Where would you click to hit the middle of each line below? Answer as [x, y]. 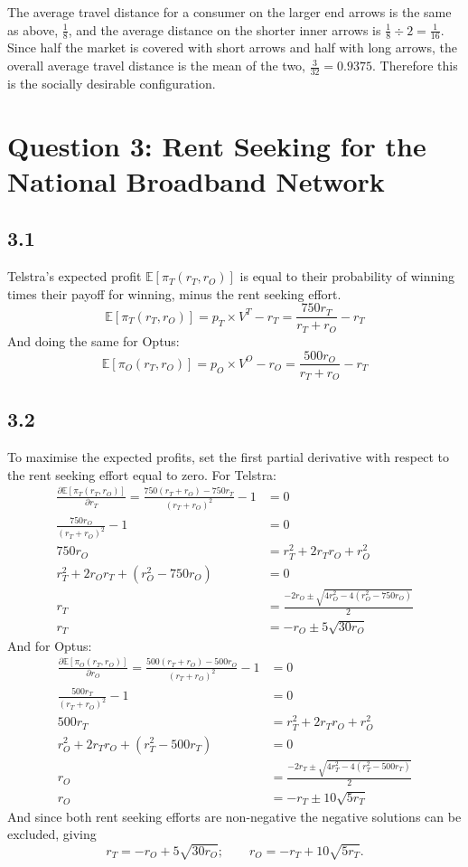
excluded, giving [52, 834]
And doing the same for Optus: [94, 340]
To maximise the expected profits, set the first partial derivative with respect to [228, 457]
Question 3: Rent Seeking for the [217, 145]
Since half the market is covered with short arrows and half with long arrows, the [232, 47]
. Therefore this [415, 66]
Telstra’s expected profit [75, 276]
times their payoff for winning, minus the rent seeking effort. [174, 293]
